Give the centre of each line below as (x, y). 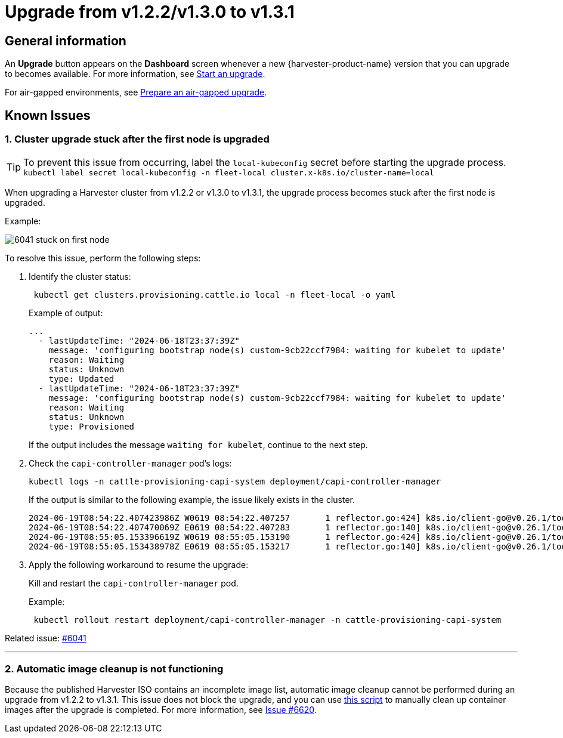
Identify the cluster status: (80, 277)
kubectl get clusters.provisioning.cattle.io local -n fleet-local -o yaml (215, 295)
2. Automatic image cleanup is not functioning (114, 668)
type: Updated (81, 379)
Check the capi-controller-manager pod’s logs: (130, 464)
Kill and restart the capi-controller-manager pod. (134, 583)
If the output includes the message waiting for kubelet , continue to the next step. (198, 445)
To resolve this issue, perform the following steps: (103, 258)
